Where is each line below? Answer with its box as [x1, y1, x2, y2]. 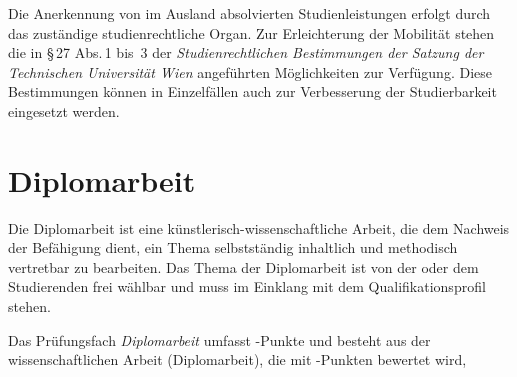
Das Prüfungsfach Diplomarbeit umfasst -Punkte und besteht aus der [8, 329, 431, 350]
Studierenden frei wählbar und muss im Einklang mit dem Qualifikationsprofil [8, 276, 486, 297]
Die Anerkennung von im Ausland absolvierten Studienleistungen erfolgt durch [8, 3, 491, 23]
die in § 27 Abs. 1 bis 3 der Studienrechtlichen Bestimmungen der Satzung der [8, 42, 484, 63]
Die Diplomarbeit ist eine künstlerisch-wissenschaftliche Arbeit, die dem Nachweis [8, 217, 510, 238]
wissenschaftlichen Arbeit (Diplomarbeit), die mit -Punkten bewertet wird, [8, 349, 467, 370]
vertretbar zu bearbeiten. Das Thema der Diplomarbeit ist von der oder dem [8, 256, 479, 277]
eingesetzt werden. [8, 100, 120, 121]
